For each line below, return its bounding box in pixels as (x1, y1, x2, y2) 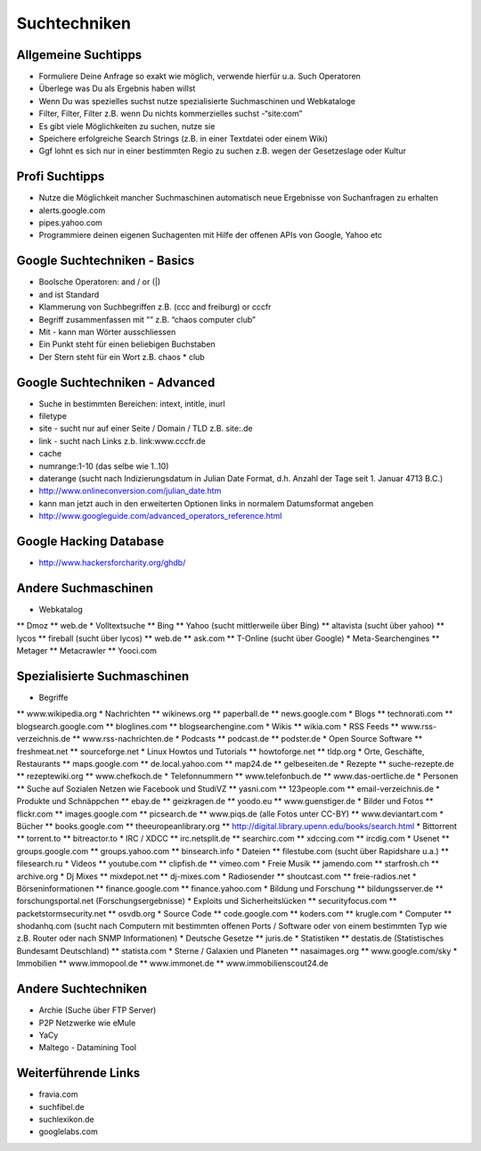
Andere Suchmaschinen (16, 580, 154, 596)
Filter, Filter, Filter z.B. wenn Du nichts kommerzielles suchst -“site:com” (38, 108, 303, 119)
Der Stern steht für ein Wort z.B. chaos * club (38, 351, 205, 362)
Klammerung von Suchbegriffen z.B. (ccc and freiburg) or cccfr (38, 301, 272, 312)
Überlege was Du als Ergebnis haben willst (38, 83, 196, 94)
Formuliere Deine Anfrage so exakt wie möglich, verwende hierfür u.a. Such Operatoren (38, 71, 361, 82)
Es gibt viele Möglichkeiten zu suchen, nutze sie (38, 120, 216, 131)
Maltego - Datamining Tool (38, 1042, 137, 1053)
